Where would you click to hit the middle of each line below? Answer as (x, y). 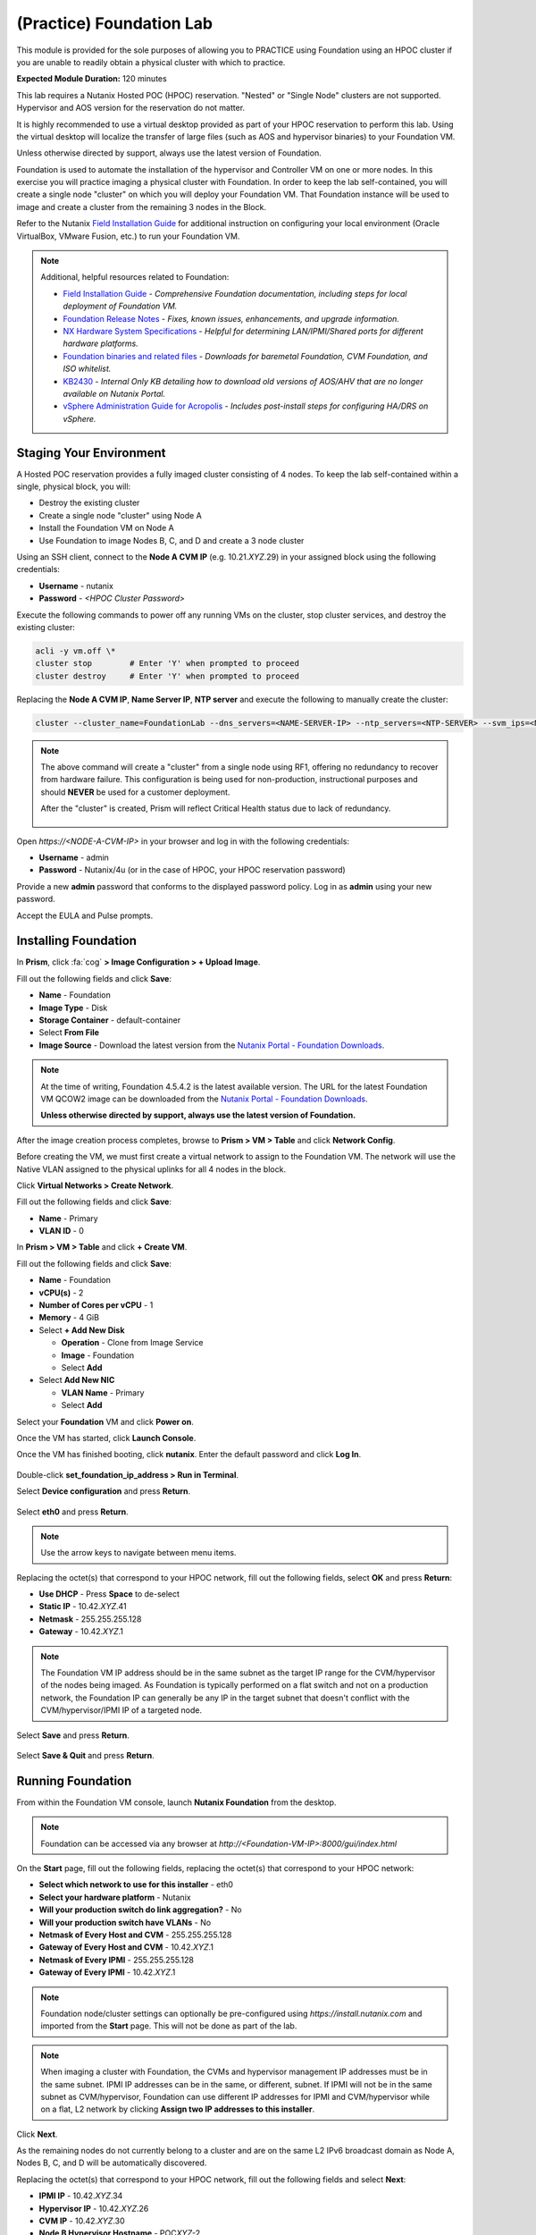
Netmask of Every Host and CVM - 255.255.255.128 (135, 1935)
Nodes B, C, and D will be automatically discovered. (112, 2163)
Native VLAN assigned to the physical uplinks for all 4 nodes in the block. (151, 1169)
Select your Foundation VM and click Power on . (105, 1421)
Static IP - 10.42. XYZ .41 (83, 1607)
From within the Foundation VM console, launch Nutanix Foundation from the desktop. (176, 1802)
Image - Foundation (98, 1355)
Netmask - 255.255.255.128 (90, 1619)
